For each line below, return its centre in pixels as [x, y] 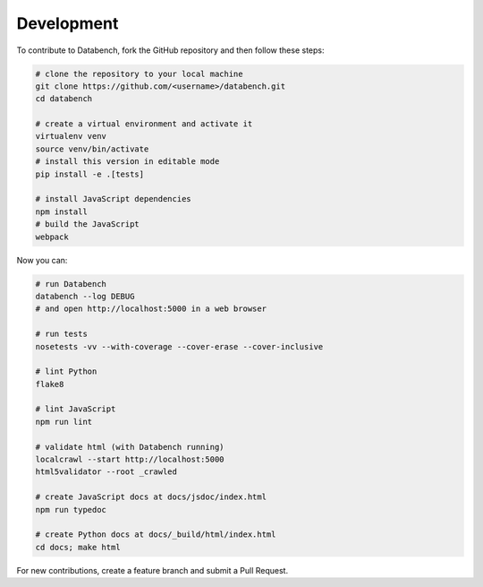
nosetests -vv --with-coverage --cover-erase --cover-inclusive [179, 346]
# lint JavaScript [76, 409]
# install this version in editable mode [127, 162]
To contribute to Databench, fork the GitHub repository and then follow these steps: [170, 50]
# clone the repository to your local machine [139, 73]
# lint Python [66, 371]
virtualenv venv [71, 136]
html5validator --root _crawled [106, 472]
